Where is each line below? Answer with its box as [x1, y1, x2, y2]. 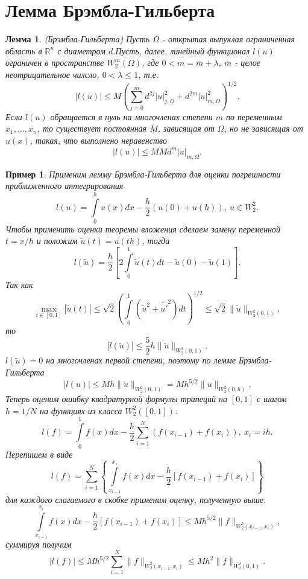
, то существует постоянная [37, 122, 147, 135]
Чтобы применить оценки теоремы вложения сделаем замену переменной [5, 222, 281, 235]
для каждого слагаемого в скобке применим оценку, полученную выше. [5, 493, 266, 505]
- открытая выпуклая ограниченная [162, 33, 295, 45]
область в [5, 44, 42, 57]
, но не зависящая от [224, 122, 303, 135]
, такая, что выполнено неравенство [30, 133, 167, 146]
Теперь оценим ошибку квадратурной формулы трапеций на [5, 392, 227, 405]
